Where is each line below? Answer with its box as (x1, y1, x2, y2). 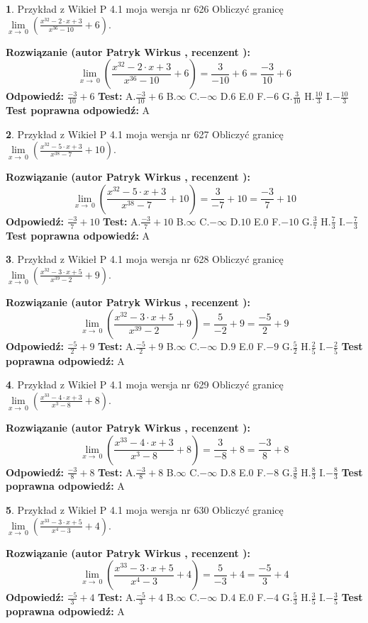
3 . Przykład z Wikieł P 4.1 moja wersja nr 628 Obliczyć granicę (6, 252, 284, 266)
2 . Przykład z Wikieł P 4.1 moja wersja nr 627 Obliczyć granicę (6, 126, 284, 141)
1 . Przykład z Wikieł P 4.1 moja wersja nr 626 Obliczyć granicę (6, 1, 284, 16)
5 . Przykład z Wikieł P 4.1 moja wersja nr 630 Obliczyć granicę (6, 502, 284, 517)
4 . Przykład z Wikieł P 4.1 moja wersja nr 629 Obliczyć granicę (6, 377, 284, 392)
